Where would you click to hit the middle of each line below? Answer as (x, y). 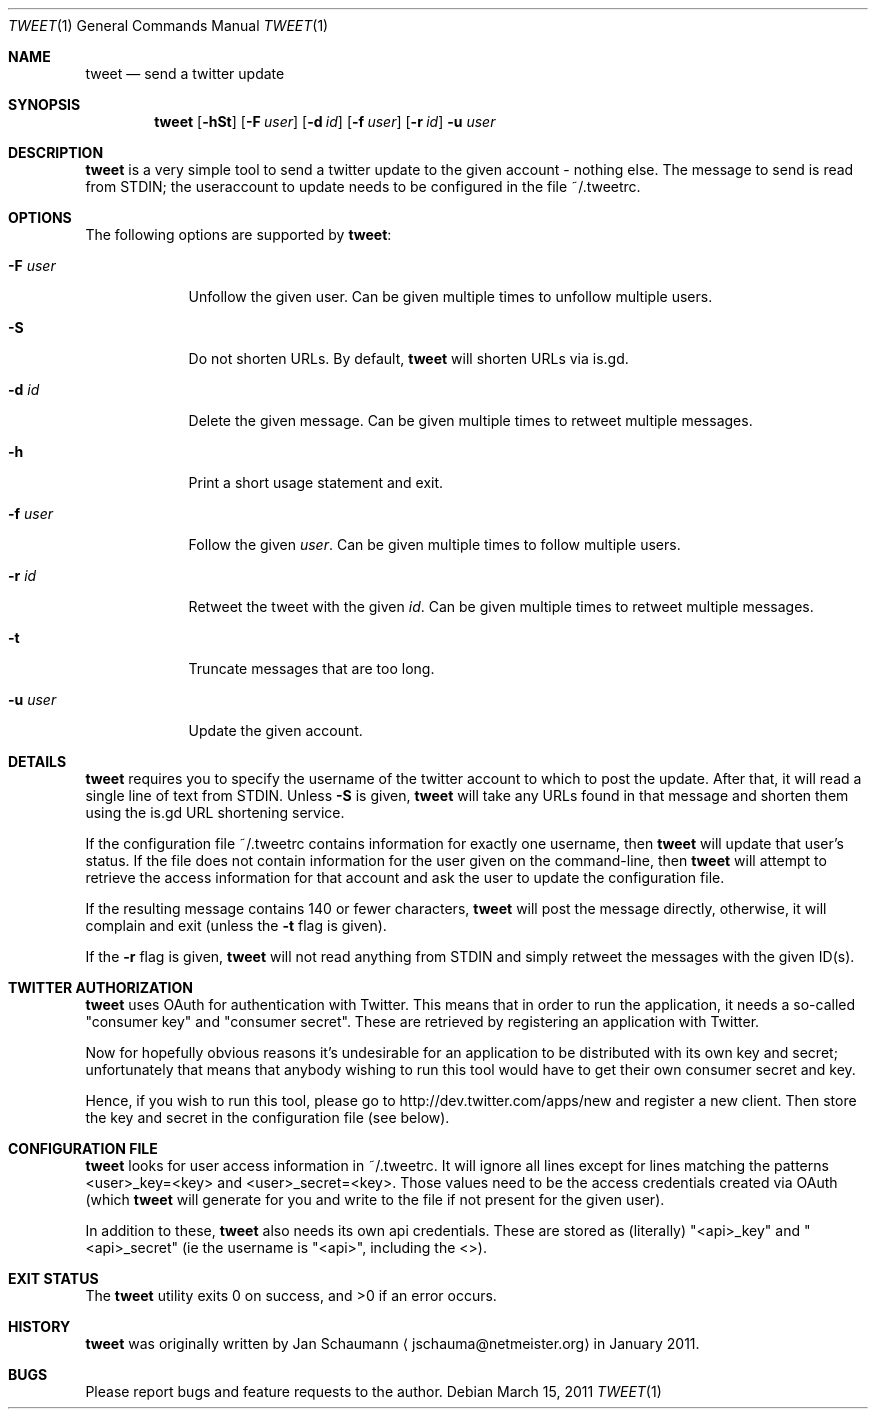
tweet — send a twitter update (185, 73)
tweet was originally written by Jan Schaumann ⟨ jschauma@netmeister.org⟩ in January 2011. (392, 1343)
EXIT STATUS (53, 1278)
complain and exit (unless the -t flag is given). (236, 925)
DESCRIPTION (56, 152)
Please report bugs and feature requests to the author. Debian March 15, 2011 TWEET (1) (373, 1391)
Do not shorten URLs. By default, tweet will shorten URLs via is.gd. (408, 358)
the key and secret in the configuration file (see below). (267, 1117)
